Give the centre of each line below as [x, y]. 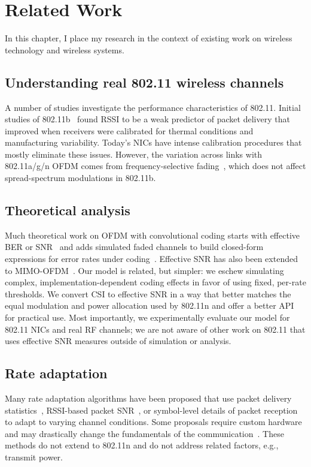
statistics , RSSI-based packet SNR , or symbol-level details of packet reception [151, 410]
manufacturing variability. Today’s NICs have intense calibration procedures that [153, 142]
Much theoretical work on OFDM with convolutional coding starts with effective [152, 235]
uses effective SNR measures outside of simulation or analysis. [118, 341]
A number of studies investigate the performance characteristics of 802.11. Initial [153, 107]
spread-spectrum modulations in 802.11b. [80, 178]
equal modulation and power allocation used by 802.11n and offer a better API [150, 305]
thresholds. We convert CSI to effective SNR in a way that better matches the [148, 293]
